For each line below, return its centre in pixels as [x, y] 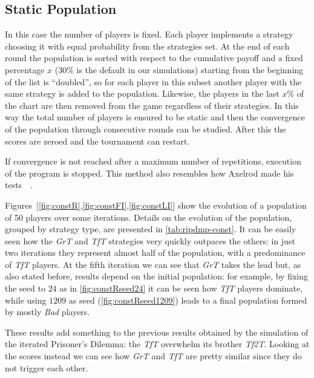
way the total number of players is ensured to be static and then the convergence [155, 117]
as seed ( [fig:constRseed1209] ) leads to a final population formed [188, 300]
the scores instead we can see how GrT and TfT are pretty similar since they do [153, 356]
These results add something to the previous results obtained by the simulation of [157, 332]
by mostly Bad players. [47, 312]
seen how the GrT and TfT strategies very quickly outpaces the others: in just [150, 240]
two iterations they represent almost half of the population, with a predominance [155, 253]
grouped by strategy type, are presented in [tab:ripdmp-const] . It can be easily [151, 229]
